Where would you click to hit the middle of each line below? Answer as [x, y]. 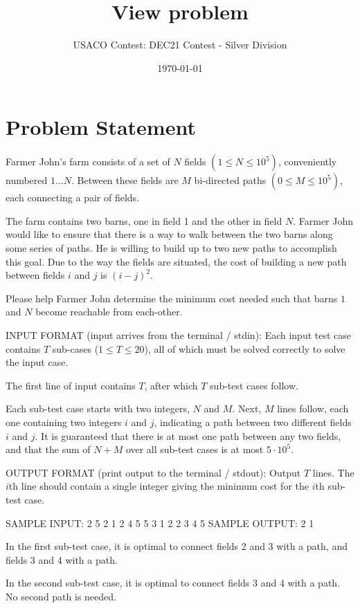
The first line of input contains [71, 385]
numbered [27, 180]
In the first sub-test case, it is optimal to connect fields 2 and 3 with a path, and [177, 546]
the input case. [37, 362]
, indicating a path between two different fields [253, 422]
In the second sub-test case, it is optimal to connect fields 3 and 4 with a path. [173, 583]
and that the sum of [48, 449]
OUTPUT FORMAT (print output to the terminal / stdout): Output [153, 472]
